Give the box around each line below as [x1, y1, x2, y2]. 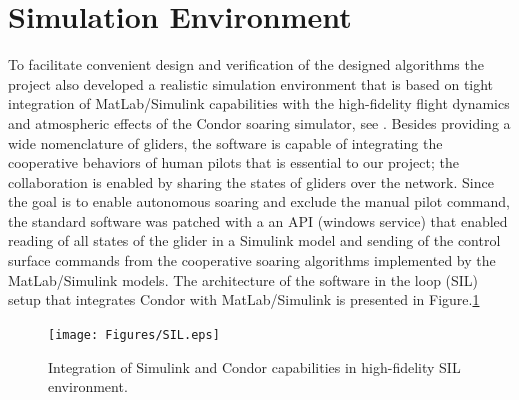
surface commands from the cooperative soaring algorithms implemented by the [8, 250, 496, 271]
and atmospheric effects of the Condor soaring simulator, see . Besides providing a [8, 112, 511, 133]
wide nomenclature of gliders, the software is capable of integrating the [8, 132, 443, 153]
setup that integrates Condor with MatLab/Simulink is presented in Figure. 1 [8, 289, 480, 310]
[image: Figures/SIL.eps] [48, 327, 220, 342]
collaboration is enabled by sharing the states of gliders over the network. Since [8, 171, 494, 192]
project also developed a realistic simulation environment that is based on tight [8, 73, 494, 94]
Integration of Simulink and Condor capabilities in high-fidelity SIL [48, 356, 461, 377]
